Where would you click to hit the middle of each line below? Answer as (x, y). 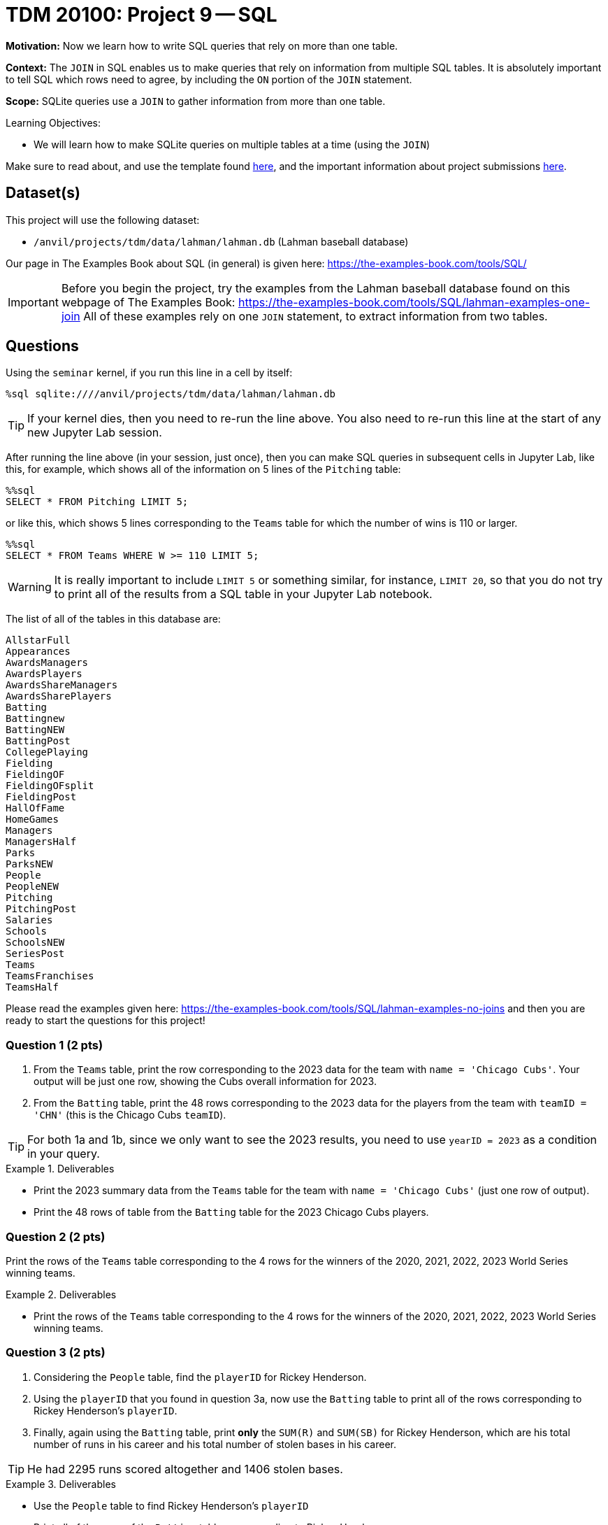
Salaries (29, 920)
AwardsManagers (47, 663)
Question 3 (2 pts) (56, 1353)
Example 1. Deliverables (60, 1169)
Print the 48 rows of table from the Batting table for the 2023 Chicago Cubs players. (231, 1212)
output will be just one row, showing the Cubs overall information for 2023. (205, 1081)
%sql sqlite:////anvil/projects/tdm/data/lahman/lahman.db (171, 394)
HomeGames (32, 820)
